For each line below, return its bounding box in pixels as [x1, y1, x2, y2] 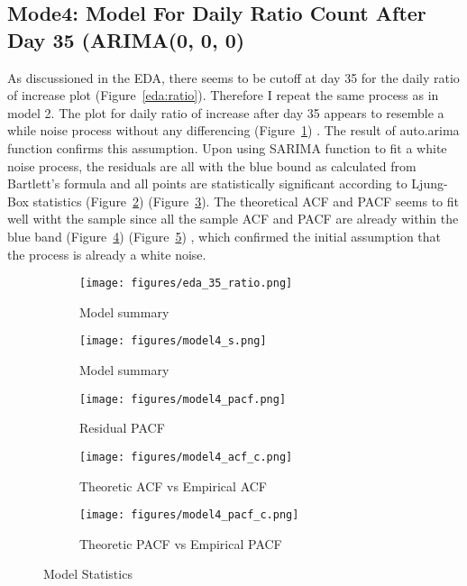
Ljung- [411, 174, 448, 193]
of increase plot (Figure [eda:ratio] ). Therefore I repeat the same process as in [7, 86, 439, 105]
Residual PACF [79, 418, 165, 437]
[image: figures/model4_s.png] [79, 334, 267, 348]
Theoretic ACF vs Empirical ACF [79, 476, 267, 495]
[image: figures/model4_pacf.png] [79, 392, 287, 406]
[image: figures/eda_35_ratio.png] [79, 277, 293, 290]
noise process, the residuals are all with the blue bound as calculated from [7, 156, 417, 175]
